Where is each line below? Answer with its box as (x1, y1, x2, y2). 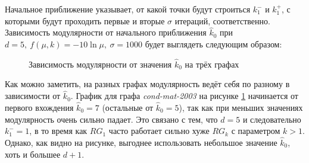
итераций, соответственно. (174, 14, 270, 27)
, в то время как (29, 124, 88, 137)
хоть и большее (5, 148, 61, 160)
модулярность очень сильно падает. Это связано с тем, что (5, 113, 218, 125)
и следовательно (242, 113, 301, 125)
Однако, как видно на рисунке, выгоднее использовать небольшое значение (5, 136, 277, 149)
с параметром (231, 124, 280, 137)
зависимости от (5, 90, 61, 102)
